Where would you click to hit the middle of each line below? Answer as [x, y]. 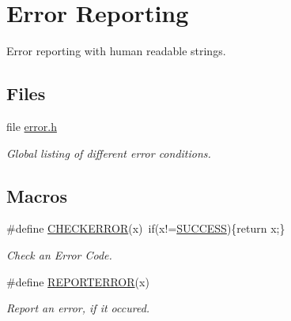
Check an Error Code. [59, 254]
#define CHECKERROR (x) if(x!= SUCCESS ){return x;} [146, 228]
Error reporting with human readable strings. [116, 51]
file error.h [32, 126]
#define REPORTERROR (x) [78, 281]
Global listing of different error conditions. [109, 153]
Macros [37, 195]
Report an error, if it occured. [78, 308]
